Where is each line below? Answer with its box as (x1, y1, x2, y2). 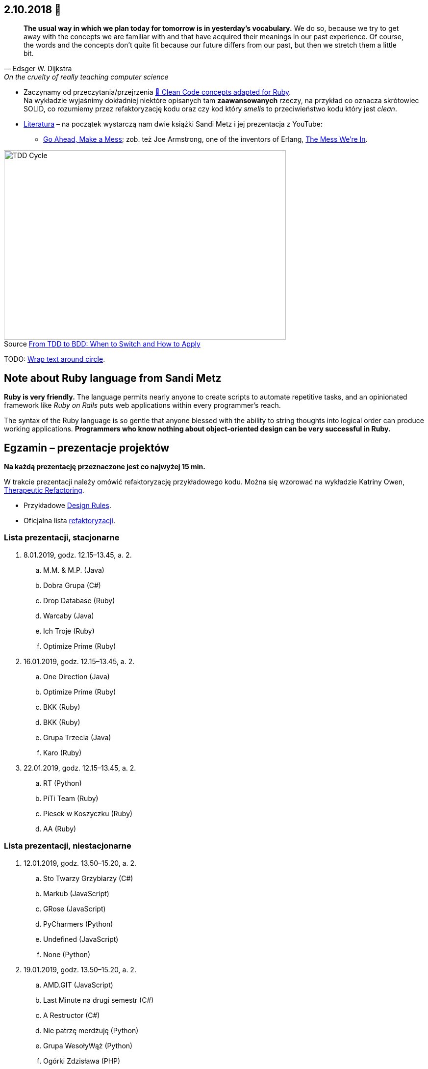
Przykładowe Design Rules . (24, 501, 111, 510)
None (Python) (43, 950, 91, 959)
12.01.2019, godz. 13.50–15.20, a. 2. (24, 858, 137, 867)
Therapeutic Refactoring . (4, 486, 84, 495)
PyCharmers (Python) (43, 919, 113, 928)
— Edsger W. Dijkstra (4, 64, 72, 73)
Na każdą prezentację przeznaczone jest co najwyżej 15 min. (4, 462, 205, 471)
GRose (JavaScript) (43, 904, 106, 913)
